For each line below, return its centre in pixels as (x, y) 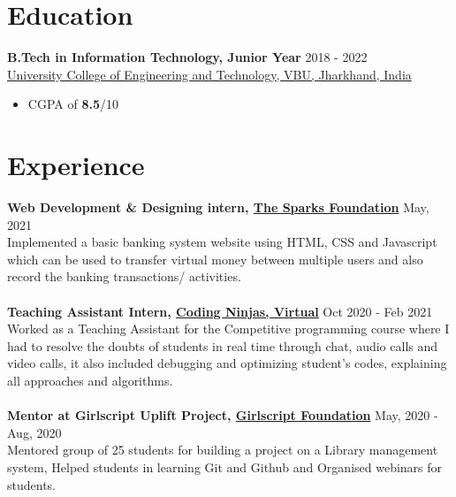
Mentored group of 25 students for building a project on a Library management (223, 450)
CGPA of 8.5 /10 (73, 104)
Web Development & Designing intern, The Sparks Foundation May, (218, 207)
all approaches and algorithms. (90, 380)
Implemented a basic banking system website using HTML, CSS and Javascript (222, 242)
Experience (76, 165)
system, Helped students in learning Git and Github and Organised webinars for (225, 466)
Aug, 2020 (34, 432)
